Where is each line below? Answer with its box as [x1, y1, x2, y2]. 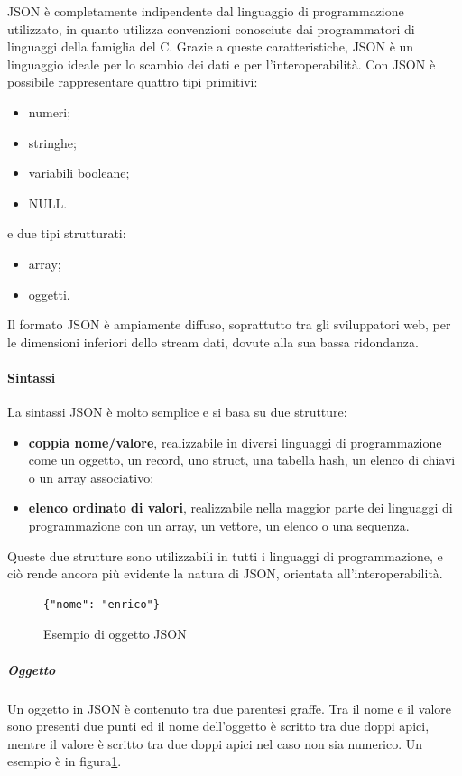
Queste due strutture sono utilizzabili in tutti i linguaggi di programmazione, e [7, 546, 443, 565]
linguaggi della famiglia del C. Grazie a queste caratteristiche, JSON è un [7, 37, 414, 56]
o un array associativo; [28, 467, 154, 486]
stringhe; [28, 133, 77, 152]
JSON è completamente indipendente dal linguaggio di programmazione [7, 2, 404, 20]
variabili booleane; [28, 163, 130, 182]
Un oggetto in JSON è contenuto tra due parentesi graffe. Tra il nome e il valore [7, 698, 451, 717]
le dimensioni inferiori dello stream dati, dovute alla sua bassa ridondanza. [7, 332, 419, 351]
